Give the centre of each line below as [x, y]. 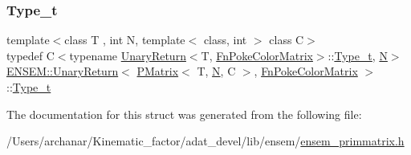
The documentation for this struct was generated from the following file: [184, 114]
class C [287, 40]
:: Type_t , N [358, 55]
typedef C [31, 55]
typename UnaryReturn [128, 55]
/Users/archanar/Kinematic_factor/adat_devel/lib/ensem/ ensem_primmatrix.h [205, 141]
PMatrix [158, 71]
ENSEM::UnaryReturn [63, 71]
